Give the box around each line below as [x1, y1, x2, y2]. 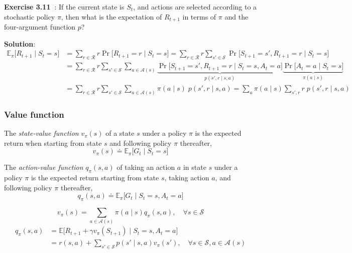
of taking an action [116, 162, 175, 172]
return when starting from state [4, 137, 102, 148]
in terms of [182, 11, 216, 22]
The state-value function [4, 128, 79, 138]
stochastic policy [4, 11, 55, 22]
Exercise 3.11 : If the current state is [4, 2, 125, 12]
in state [183, 162, 206, 172]
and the [224, 11, 249, 22]
